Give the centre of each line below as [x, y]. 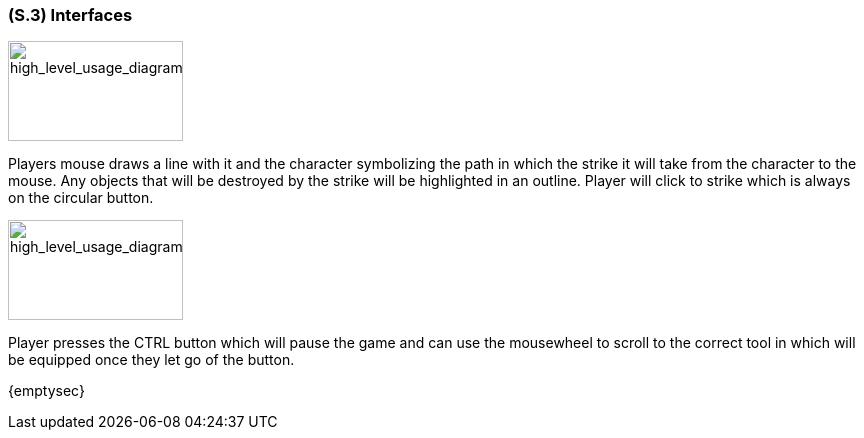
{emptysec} [46, 391]
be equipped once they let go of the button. [151, 360]
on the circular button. [81, 198]
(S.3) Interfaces [70, 15]
